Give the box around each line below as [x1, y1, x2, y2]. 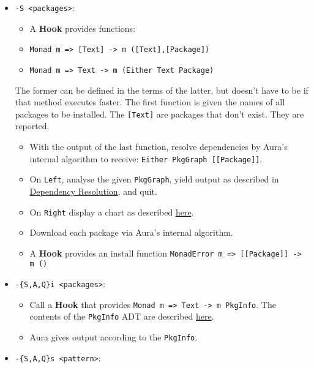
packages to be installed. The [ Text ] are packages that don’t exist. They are [15, 107, 304, 120]
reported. [15, 119, 50, 132]
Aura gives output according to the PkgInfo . [29, 331, 198, 344]
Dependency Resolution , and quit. [29, 184, 157, 197]
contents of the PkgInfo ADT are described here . [29, 310, 214, 323]
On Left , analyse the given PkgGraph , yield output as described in [29, 173, 279, 186]
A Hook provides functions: [29, 21, 136, 34]
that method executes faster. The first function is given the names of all [15, 96, 285, 108]
